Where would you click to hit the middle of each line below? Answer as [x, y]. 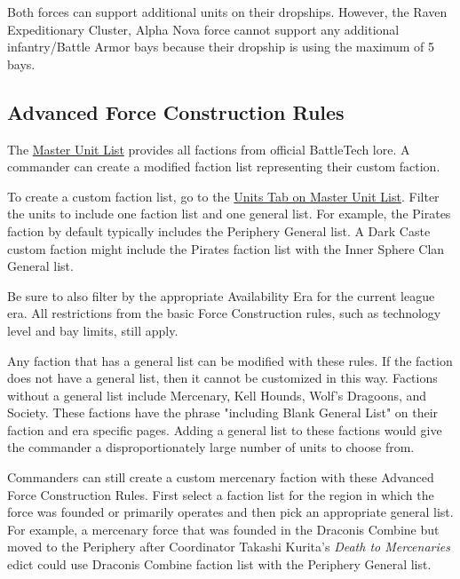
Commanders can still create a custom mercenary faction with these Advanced [221, 477]
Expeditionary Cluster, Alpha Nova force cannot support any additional [203, 29]
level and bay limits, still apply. [93, 330]
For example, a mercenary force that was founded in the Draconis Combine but [223, 529]
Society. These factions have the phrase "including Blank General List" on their [223, 412]
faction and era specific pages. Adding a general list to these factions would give [225, 429]
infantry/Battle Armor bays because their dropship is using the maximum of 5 [221, 47]
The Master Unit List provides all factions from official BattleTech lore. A [209, 149]
